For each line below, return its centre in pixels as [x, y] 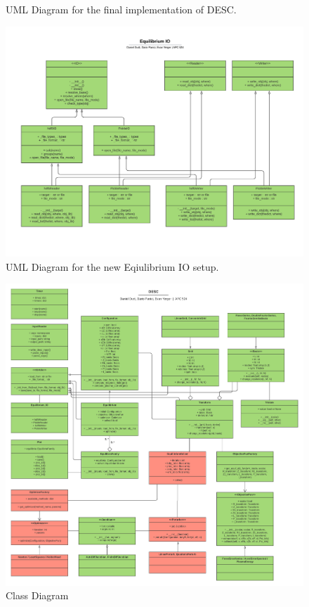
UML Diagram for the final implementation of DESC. [121, 9]
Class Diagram [37, 595]
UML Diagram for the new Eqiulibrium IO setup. [112, 266]
